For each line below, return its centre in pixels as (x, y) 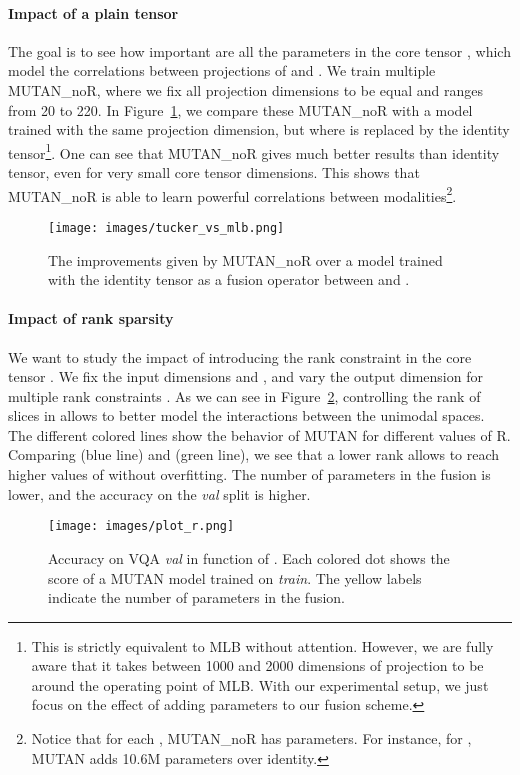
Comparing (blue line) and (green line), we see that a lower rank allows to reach (254, 454)
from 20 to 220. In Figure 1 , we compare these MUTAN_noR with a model (240, 109)
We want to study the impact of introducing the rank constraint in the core (240, 356)
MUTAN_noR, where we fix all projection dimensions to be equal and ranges (245, 89)
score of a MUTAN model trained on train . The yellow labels (235, 577)
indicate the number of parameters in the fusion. (197, 597)
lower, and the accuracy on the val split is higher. (159, 493)
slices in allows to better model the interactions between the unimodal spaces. (246, 415)
